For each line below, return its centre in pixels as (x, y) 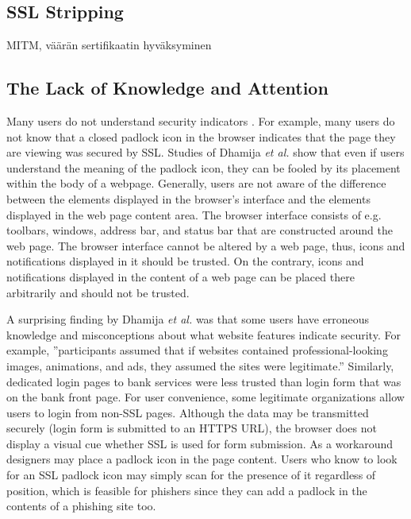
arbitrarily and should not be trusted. (98, 292)
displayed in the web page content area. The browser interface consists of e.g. (194, 214)
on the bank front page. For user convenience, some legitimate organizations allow (205, 397)
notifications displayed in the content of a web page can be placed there (181, 276)
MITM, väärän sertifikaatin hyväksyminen (109, 45)
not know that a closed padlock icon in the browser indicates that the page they (201, 136)
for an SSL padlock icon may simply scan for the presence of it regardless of (191, 475)
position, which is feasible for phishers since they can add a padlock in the (187, 490)
